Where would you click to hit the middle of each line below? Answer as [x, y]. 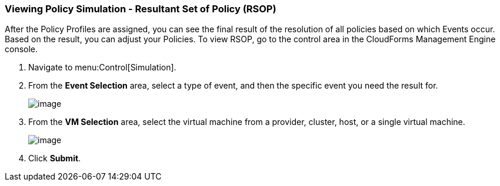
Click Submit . [55, 158]
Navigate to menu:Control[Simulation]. [102, 67]
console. [21, 49]
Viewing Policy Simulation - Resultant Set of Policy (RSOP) [141, 9]
